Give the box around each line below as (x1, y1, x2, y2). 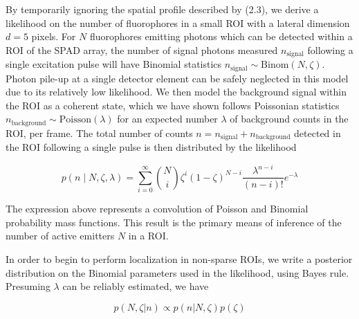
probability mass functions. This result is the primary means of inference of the (6, 215, 342, 229)
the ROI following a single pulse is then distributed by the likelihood (6, 140, 297, 154)
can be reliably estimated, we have (62, 279, 209, 293)
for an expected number (117, 111, 218, 126)
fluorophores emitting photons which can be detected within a (89, 29, 353, 44)
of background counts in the (230, 111, 349, 126)
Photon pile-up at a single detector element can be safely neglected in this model (6, 71, 349, 85)
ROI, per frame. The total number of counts (6, 125, 193, 140)
